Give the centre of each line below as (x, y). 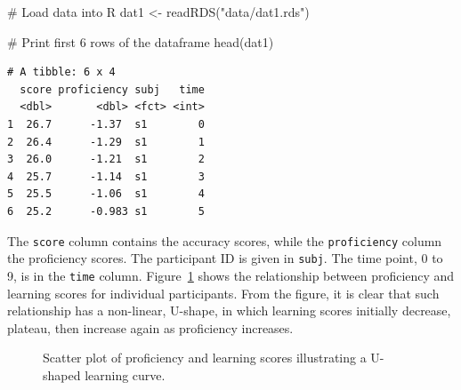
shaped (62, 374)
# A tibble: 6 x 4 (61, 72)
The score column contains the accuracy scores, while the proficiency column (225, 240)
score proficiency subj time (112, 89)
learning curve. (125, 374)
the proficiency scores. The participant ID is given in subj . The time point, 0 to (225, 258)
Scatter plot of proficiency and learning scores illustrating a (205, 358)
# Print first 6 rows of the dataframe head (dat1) (141, 41)
